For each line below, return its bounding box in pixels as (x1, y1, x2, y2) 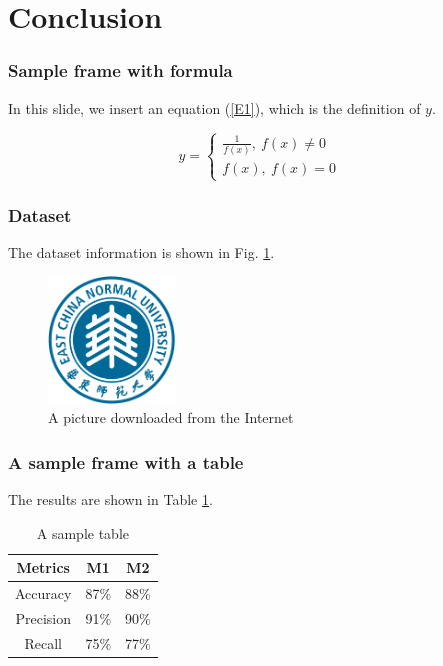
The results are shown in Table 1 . (8, 489, 213, 509)
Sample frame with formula (8, 58, 233, 83)
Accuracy (15, 583, 72, 604)
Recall (24, 632, 62, 653)
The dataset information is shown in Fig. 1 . (8, 241, 275, 262)
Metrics (16, 557, 70, 578)
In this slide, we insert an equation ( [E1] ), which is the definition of (8, 97, 421, 118)
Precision (15, 607, 71, 628)
